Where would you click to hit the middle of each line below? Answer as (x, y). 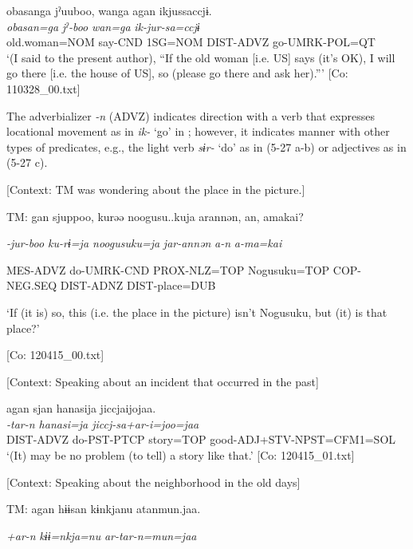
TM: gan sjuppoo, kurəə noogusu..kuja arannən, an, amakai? (155, 216)
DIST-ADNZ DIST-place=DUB (138, 285)
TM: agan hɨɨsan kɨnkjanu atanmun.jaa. (104, 509)
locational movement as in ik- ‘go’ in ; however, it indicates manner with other (198, 131)
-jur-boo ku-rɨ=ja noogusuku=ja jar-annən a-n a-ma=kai (144, 243)
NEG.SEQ (32, 285)
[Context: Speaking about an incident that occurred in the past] (163, 381)
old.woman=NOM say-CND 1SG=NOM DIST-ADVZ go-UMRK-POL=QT (191, 42)
